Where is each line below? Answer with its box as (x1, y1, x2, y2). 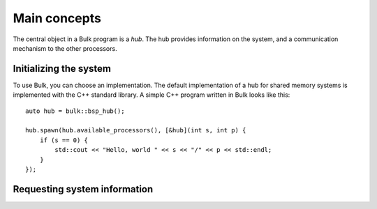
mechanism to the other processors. (13, 44, 118, 52)
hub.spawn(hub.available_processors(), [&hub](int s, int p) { (25, 126, 246, 134)
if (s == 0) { (39, 136, 89, 144)
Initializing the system (13, 63, 112, 75)
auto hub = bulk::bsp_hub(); (25, 107, 125, 115)
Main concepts (13, 10, 101, 26)
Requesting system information (13, 183, 154, 195)
